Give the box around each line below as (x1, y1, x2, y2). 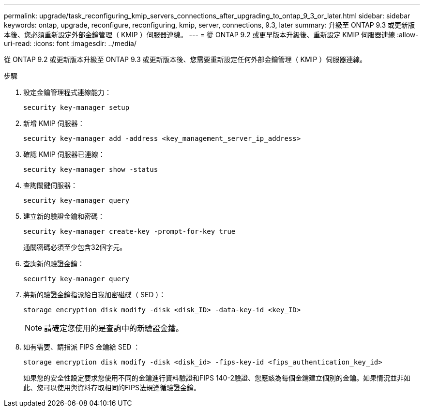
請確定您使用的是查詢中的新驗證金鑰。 (44, 323, 184, 333)
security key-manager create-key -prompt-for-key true (23, 228, 236, 235)
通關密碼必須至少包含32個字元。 (23, 243, 127, 251)
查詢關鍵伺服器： (23, 181, 77, 189)
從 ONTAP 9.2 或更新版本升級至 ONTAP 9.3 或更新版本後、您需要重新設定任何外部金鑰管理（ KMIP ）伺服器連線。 (4, 55, 367, 63)
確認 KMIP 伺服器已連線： (23, 150, 105, 158)
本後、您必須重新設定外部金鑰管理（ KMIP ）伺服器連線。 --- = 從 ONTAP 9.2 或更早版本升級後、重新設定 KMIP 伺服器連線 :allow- (4, 30, 419, 39)
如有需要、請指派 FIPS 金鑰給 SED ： (23, 343, 140, 351)
